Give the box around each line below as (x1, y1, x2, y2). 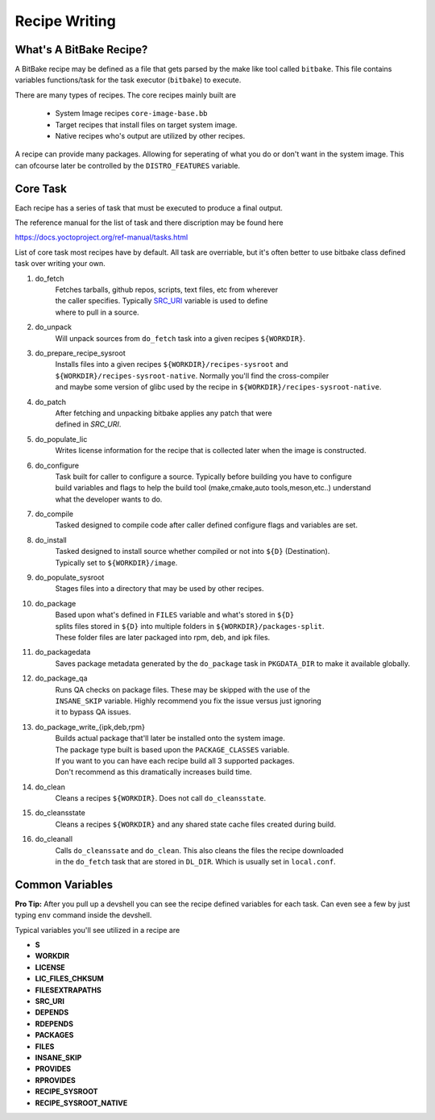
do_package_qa (35, 673, 88, 683)
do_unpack (35, 323, 72, 332)
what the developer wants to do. (55, 494, 163, 504)
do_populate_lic (35, 434, 88, 443)
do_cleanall (35, 835, 72, 844)
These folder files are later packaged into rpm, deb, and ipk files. (55, 632, 271, 642)
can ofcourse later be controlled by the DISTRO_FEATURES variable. (14, 160, 241, 170)
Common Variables (14, 877, 114, 891)
